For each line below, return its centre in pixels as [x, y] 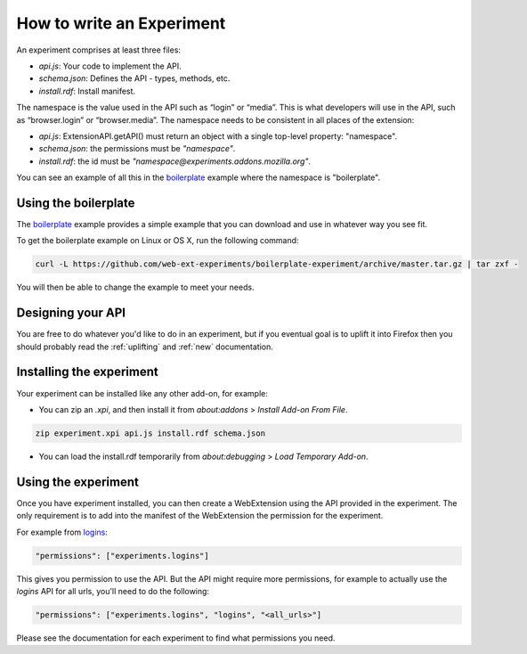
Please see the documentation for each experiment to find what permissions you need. [176, 638]
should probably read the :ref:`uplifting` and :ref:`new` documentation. [145, 347]
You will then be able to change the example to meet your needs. [135, 287]
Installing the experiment [88, 372]
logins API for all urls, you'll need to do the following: [113, 591]
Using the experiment [78, 482]
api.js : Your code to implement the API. [110, 66]
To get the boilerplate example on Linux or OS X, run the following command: [158, 241]
